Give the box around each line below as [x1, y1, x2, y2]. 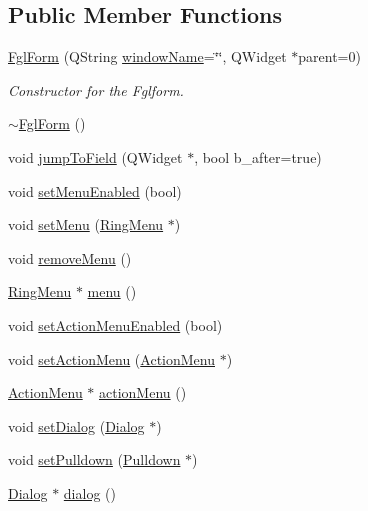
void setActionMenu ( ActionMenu [8, 348, 215, 369]
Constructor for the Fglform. [8, 79, 184, 100]
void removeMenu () [8, 247, 132, 268]
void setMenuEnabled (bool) [8, 180, 182, 201]
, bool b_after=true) [194, 146, 322, 167]
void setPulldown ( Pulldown [8, 449, 181, 470]
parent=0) [298, 46, 361, 67]
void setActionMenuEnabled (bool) [8, 314, 223, 335]
